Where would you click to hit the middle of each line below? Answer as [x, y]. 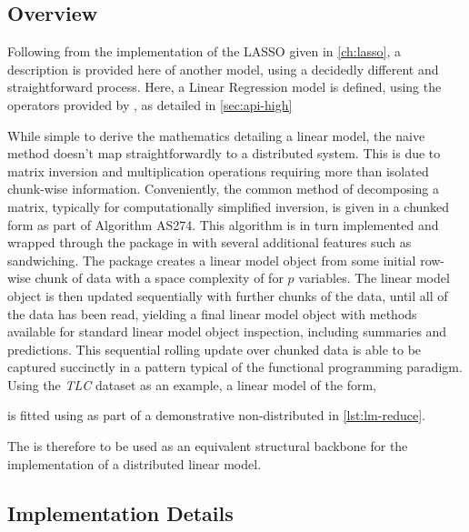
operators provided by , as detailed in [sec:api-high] [150, 104]
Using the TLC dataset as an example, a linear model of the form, [192, 384]
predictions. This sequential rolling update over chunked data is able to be [215, 349]
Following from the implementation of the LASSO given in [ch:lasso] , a [205, 51]
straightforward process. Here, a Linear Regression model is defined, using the [225, 87]
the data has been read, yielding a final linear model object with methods [212, 313]
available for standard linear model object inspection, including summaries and [227, 331]
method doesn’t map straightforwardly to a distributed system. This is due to [224, 153]
